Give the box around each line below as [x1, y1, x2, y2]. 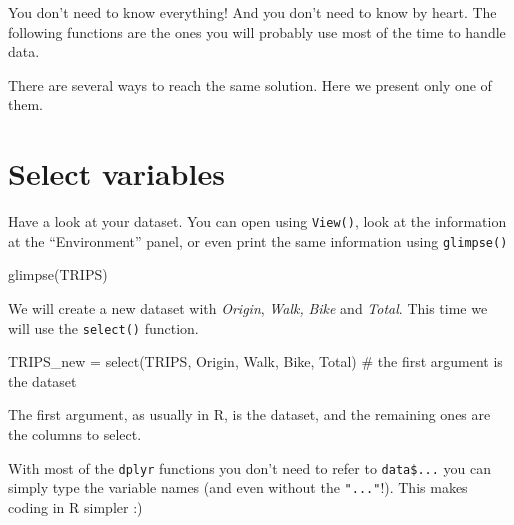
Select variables [8, 153, 225, 194]
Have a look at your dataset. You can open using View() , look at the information [8, 211, 507, 232]
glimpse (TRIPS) [8, 264, 108, 285]
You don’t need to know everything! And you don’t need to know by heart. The [8, 2, 497, 22]
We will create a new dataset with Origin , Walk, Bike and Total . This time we [8, 298, 488, 318]
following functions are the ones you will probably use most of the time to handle [8, 21, 506, 42]
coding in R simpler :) [8, 496, 143, 517]
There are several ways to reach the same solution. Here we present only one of [8, 74, 492, 95]
